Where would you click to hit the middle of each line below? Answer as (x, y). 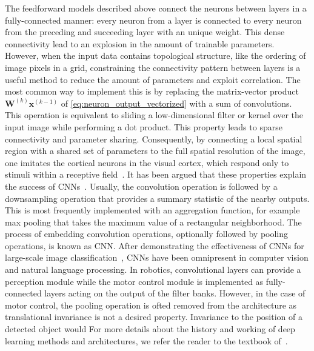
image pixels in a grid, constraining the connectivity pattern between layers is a (153, 67)
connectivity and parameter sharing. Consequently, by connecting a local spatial (154, 139)
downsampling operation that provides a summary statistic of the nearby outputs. (157, 198)
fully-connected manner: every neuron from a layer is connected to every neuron (153, 20)
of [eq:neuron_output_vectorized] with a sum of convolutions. (176, 103)
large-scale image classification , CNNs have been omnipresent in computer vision (157, 257)
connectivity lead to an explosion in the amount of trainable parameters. (140, 43)
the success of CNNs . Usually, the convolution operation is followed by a (141, 186)
